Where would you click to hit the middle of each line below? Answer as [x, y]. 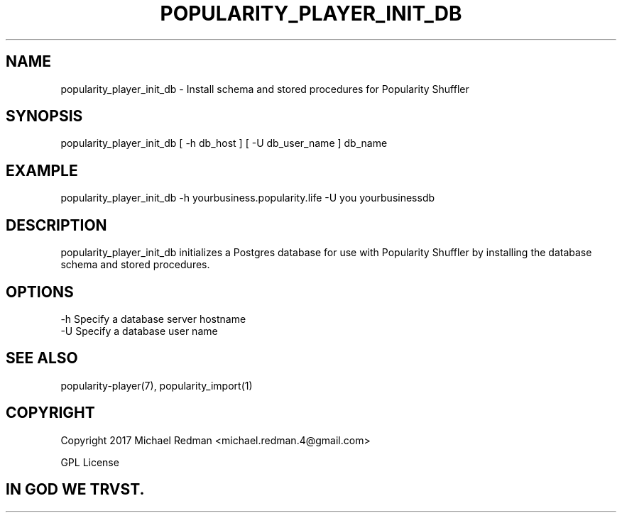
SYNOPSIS [44, 116]
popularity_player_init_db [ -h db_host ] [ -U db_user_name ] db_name [224, 143]
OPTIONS [40, 292]
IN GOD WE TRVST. [75, 490]
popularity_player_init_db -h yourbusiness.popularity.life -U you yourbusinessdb [248, 198]
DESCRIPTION [56, 225]
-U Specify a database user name [139, 331]
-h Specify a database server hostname [153, 319]
